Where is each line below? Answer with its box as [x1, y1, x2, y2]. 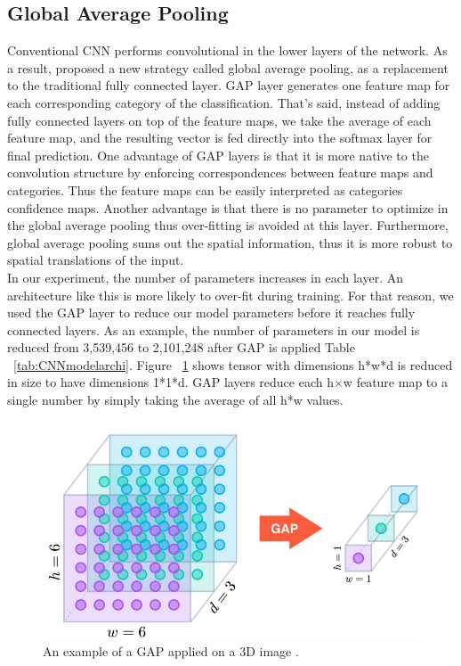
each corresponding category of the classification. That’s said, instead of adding [7, 93, 441, 111]
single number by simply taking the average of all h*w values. [7, 391, 344, 409]
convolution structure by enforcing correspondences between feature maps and [7, 163, 433, 182]
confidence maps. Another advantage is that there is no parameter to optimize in [7, 198, 449, 217]
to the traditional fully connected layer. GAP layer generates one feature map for [7, 76, 450, 95]
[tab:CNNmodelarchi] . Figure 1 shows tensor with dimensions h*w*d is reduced [13, 355, 453, 374]
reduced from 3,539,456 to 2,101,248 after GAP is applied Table [7, 338, 355, 357]
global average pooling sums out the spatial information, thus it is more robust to [7, 233, 453, 251]
